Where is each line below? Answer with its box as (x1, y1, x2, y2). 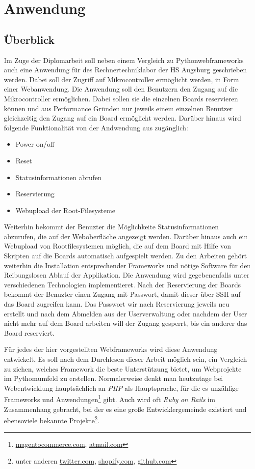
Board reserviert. (4, 327, 55, 338)
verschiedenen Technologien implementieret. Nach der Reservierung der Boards (4, 279, 241, 289)
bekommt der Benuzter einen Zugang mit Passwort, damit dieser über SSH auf (4, 289, 241, 299)
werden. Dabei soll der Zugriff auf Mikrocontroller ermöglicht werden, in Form (4, 74, 239, 84)
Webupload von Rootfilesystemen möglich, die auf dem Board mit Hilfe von (4, 241, 231, 251)
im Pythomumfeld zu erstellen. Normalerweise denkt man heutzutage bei (4, 373, 223, 383)
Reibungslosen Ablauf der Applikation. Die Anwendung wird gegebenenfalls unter (4, 270, 250, 280)
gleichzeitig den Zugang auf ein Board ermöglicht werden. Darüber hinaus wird (4, 113, 241, 123)
